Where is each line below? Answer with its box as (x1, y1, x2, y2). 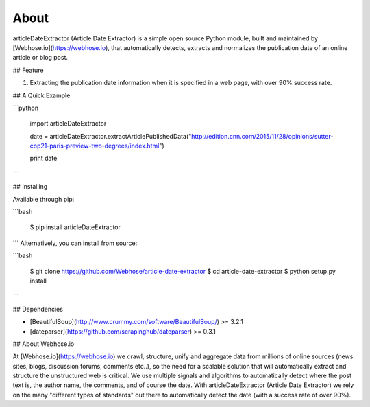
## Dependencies (12, 305, 63, 313)
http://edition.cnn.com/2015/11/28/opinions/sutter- (190, 132, 334, 140)
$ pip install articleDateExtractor (29, 223, 121, 231)
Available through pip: (12, 195, 75, 203)
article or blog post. (12, 54, 69, 62)
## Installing (12, 183, 48, 191)
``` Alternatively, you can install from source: (12, 239, 138, 247)
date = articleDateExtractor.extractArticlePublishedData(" (29, 132, 192, 140)
